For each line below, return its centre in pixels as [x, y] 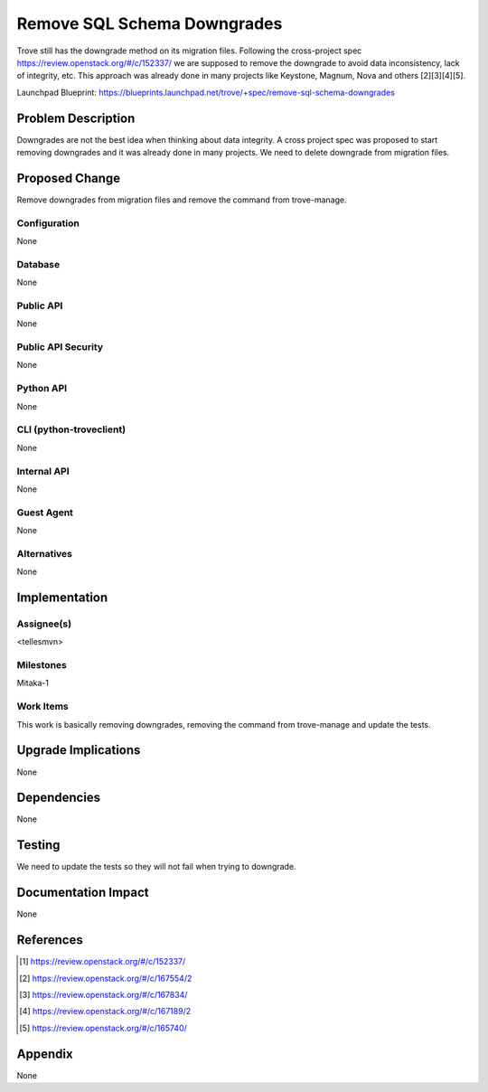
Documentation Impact [83, 893]
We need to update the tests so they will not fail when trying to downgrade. [157, 867]
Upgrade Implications [79, 750]
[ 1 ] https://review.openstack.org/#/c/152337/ [103, 962]
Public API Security [60, 347]
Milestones [42, 665]
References [50, 940]
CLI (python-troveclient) [71, 429]
